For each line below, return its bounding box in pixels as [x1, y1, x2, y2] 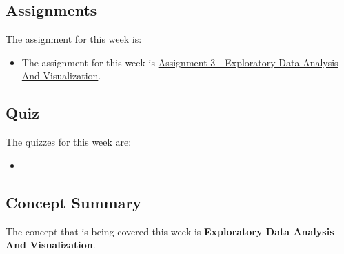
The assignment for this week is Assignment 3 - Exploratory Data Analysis [21, 55, 338, 69]
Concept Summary [6, 191, 142, 213]
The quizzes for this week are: [6, 135, 132, 149]
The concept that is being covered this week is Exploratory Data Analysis [6, 224, 334, 238]
